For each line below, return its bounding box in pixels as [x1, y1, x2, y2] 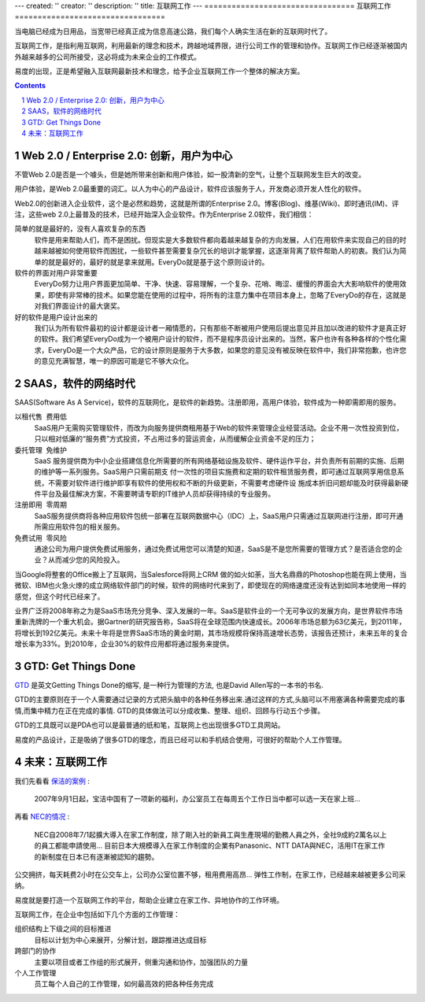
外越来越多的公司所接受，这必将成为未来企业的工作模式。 [14, 52, 201, 61]
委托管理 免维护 [14, 445, 67, 454]
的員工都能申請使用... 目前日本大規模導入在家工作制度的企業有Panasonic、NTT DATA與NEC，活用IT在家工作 [34, 841, 386, 850]
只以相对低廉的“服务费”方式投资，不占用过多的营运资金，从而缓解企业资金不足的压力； [34, 434, 316, 444]
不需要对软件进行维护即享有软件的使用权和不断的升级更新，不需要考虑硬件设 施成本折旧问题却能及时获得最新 [47, 478, 401, 487]
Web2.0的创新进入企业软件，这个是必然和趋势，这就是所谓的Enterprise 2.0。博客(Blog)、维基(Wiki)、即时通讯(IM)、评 [14, 198, 399, 208]
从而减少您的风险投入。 [47, 555, 124, 564]
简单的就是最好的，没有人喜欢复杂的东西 [14, 224, 146, 234]
